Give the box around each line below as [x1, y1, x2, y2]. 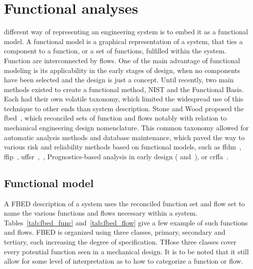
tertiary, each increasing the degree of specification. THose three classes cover [4, 237, 236, 247]
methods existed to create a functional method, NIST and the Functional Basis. [4, 84, 244, 94]
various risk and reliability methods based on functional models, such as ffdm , [4, 142, 242, 152]
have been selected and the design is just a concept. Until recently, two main [4, 74, 234, 85]
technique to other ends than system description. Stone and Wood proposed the [4, 103, 244, 113]
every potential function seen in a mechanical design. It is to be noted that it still [4, 246, 249, 256]
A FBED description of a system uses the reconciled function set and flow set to [4, 198, 245, 208]
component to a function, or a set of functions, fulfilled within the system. [4, 46, 227, 56]
